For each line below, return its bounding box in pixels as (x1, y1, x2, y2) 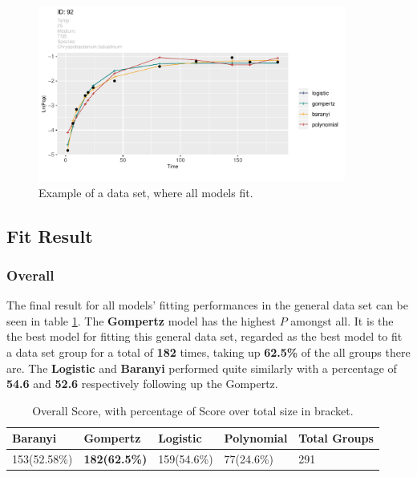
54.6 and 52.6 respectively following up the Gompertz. (6, 375, 278, 392)
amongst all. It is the (290, 312, 394, 329)
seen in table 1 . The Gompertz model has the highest (6, 312, 276, 329)
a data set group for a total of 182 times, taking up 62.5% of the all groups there (6, 343, 411, 360)
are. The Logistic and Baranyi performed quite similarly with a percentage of (6, 359, 397, 376)
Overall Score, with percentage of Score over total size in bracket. (32, 402, 354, 418)
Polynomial (224, 430, 288, 447)
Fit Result (6, 223, 93, 248)
